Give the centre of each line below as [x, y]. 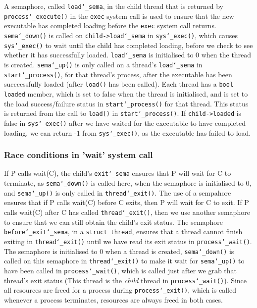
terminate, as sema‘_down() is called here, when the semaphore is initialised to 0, [128, 183]
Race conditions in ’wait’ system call [78, 155]
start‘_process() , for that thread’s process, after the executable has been [118, 74]
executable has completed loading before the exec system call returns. [110, 26]
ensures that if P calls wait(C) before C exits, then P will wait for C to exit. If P [127, 202]
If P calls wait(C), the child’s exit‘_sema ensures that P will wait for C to [118, 173]
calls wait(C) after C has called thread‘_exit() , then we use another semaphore [127, 212]
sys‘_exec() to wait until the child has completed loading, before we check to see [128, 45]
